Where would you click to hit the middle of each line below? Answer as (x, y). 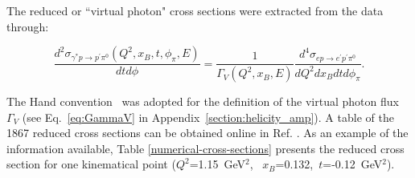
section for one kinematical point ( (91, 164)
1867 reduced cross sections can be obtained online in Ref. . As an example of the (207, 133)
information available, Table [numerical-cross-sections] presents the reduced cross (205, 148)
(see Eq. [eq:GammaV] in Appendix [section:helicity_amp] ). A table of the (208, 117)
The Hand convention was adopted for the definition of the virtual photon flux (203, 101)
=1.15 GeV (217, 164)
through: (28, 26)
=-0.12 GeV (353, 164)
